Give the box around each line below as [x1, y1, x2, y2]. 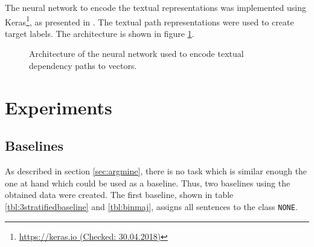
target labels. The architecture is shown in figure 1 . [5, 27, 194, 39]
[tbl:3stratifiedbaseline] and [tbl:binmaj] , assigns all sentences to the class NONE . [5, 200, 298, 212]
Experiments [5, 94, 112, 119]
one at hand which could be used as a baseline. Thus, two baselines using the [5, 176, 290, 189]
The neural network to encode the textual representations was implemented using [5, 1, 306, 13]
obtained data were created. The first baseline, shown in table [5, 188, 234, 201]
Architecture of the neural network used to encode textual [29, 47, 244, 60]
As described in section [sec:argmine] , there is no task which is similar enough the [5, 165, 307, 177]
